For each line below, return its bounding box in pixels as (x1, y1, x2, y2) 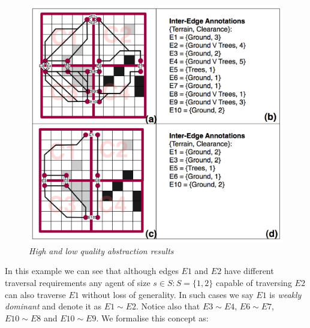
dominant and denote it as (5, 300, 102, 312)
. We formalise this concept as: (96, 311, 209, 324)
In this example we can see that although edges (5, 264, 179, 277)
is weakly (269, 288, 302, 300)
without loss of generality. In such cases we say (82, 288, 254, 300)
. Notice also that (136, 300, 200, 312)
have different (224, 264, 274, 277)
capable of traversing (215, 276, 292, 289)
